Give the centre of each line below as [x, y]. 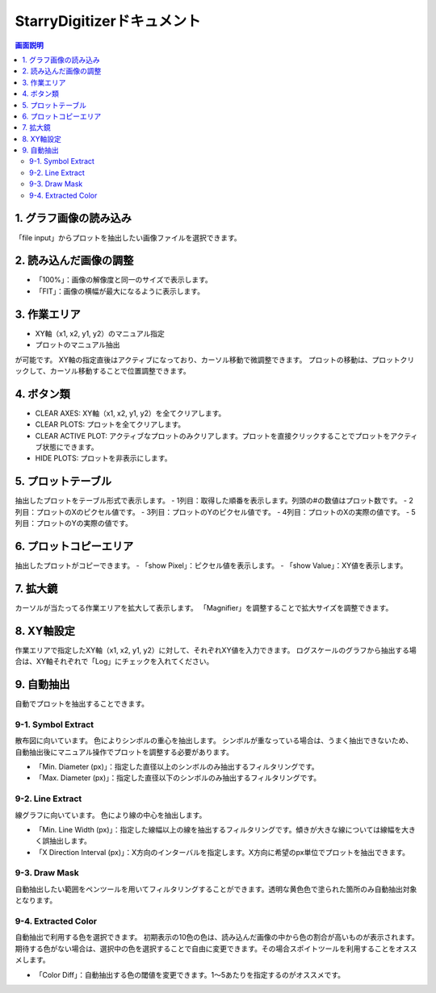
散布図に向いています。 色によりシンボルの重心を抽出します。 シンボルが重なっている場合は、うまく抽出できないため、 [214, 741]
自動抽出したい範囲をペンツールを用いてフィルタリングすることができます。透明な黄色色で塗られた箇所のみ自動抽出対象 [216, 889]
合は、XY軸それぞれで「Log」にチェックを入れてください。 [114, 661]
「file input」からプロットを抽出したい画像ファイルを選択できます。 [128, 237]
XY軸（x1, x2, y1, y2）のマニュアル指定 [100, 333]
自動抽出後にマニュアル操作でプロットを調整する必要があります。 [124, 752]
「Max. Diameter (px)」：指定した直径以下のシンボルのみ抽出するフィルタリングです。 [178, 778]
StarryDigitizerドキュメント [108, 21]
